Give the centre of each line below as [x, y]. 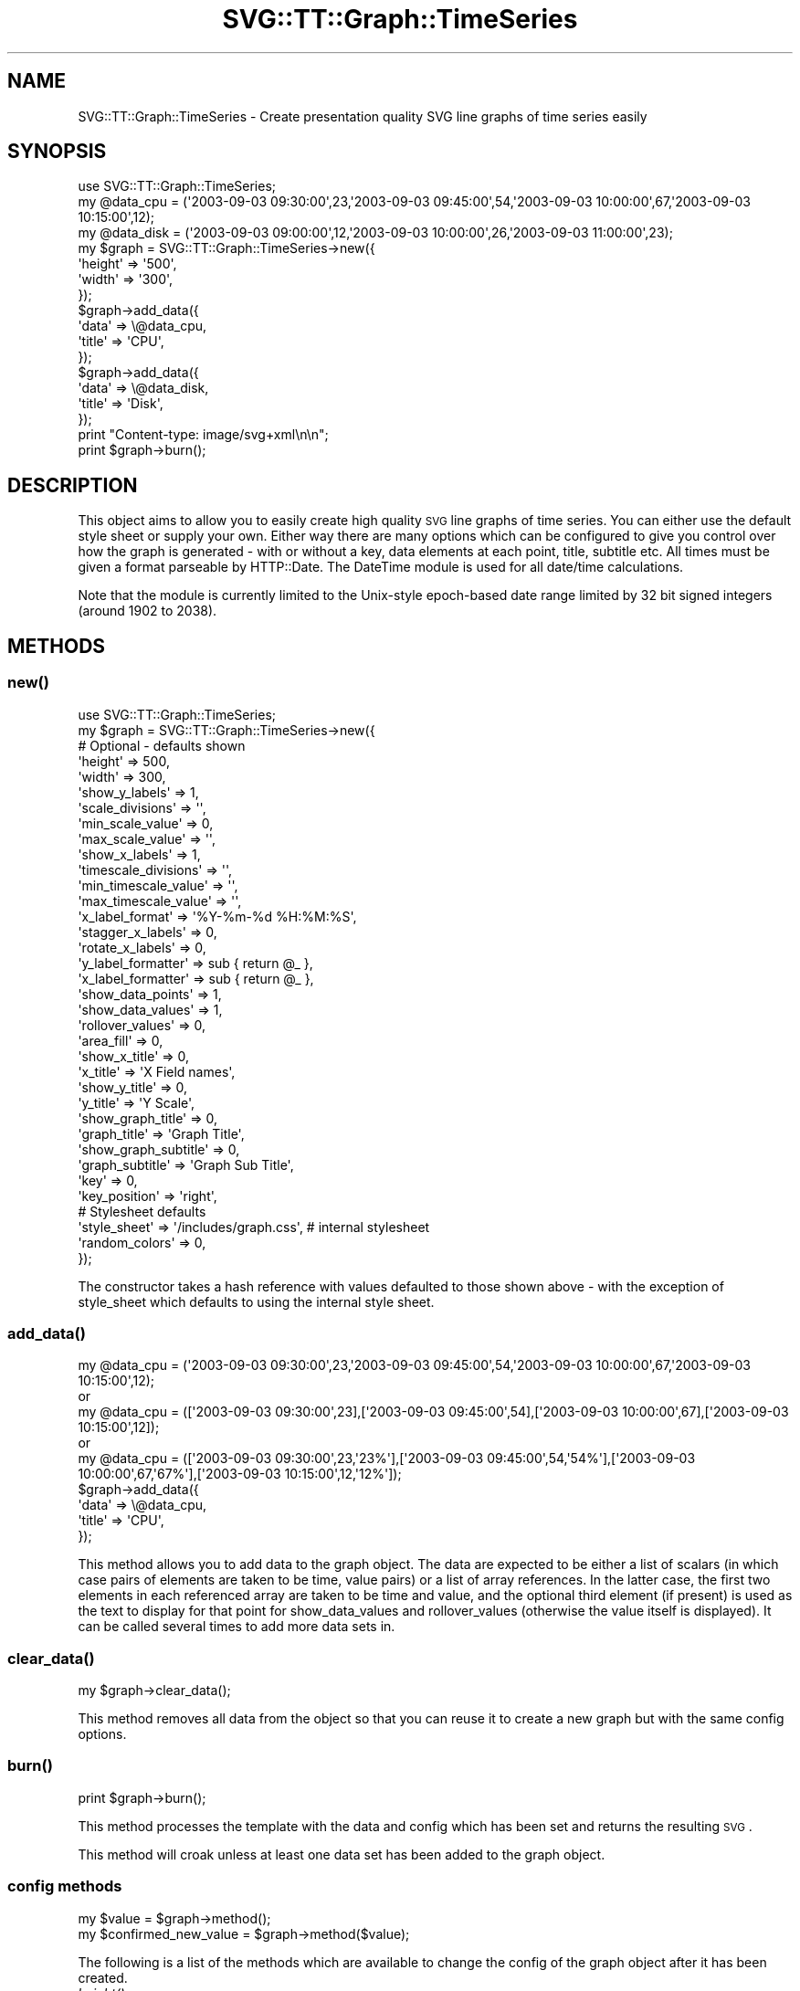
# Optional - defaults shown [162, 745]
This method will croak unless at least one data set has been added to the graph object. [342, 1854]
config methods [65, 1886]
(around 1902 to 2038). [147, 611]
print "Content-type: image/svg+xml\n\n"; [203, 435]
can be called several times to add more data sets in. [237, 1627]
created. [103, 1977]
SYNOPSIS [57, 152]
